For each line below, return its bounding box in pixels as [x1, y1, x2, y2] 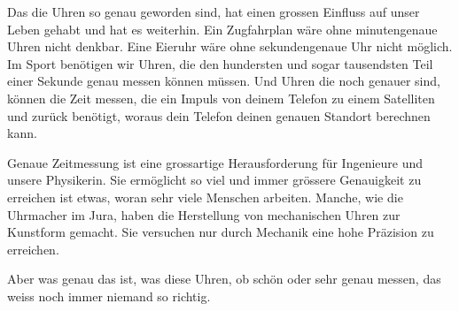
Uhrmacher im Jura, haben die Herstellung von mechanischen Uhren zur [7, 205, 401, 224]
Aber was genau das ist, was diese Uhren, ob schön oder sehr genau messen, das [7, 269, 441, 288]
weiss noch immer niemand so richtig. [7, 286, 211, 305]
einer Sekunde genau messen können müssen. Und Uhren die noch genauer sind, [7, 72, 440, 90]
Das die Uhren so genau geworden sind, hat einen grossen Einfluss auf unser [7, 3, 420, 20]
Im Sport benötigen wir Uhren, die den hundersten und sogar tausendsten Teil [7, 54, 433, 72]
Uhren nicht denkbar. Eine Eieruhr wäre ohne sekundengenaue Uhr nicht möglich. [7, 37, 453, 56]
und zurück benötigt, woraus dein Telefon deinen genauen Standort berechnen [7, 106, 431, 125]
